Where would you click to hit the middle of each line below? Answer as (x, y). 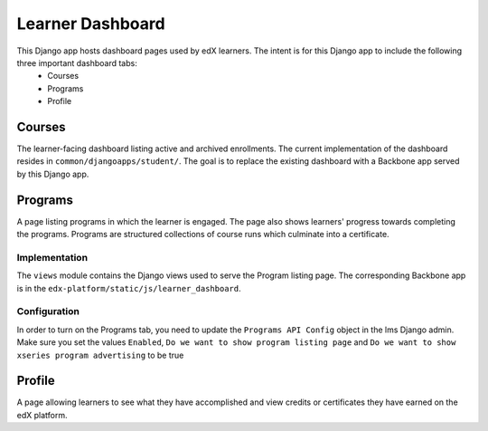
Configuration (48, 311)
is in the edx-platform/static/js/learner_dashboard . (129, 288)
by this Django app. (53, 174)
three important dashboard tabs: (77, 62)
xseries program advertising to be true (100, 355)
